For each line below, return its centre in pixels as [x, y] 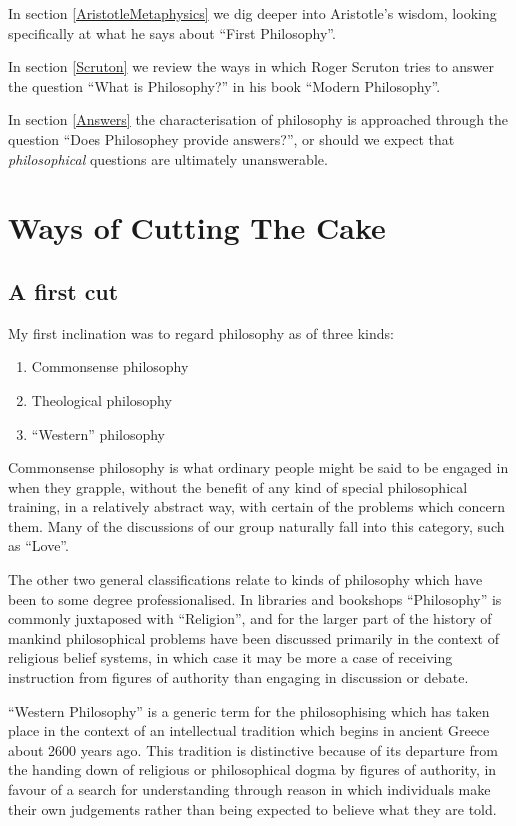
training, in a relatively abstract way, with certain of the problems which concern [257, 506]
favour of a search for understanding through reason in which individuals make [249, 789]
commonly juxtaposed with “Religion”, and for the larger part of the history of [250, 618]
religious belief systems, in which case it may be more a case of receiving [230, 657]
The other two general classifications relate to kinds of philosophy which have [245, 579]
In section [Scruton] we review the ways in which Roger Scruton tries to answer [251, 66]
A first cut [63, 290]
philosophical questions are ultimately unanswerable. [168, 158]
